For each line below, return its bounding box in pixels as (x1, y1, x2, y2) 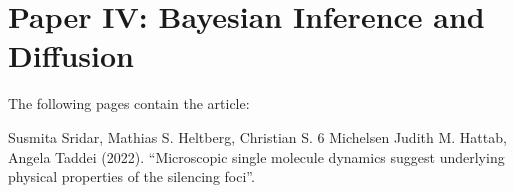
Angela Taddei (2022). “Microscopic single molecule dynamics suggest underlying (8, 146, 505, 167)
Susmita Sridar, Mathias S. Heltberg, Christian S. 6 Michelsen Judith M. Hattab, (8, 126, 507, 147)
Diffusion (8, 35, 134, 76)
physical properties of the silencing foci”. (8, 166, 255, 187)
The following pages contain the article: (8, 93, 250, 114)
